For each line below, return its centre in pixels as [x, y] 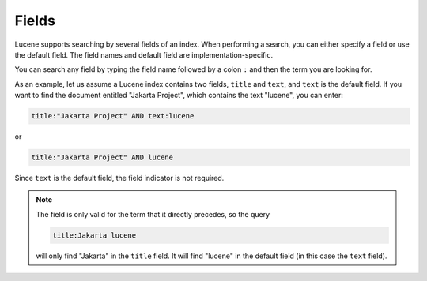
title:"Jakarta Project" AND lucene [102, 157]
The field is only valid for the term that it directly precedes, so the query [153, 214]
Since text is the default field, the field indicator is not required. [119, 178]
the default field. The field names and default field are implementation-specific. [144, 54]
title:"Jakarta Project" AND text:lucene [113, 116]
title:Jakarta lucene [94, 235]
